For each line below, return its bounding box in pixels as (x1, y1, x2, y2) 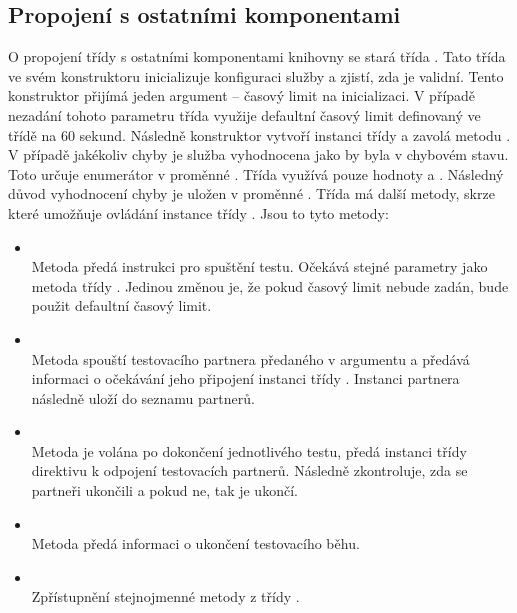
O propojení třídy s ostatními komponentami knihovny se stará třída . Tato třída (8, 46, 506, 67)
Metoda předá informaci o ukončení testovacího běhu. (31, 533, 360, 554)
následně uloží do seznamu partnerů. (31, 387, 255, 408)
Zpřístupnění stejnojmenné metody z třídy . (31, 586, 300, 607)
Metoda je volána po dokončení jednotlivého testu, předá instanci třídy (31, 440, 467, 461)
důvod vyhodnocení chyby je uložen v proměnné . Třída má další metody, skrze (8, 183, 495, 204)
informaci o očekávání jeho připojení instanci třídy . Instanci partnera (31, 368, 460, 389)
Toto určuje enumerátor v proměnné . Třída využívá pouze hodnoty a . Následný (8, 163, 504, 184)
